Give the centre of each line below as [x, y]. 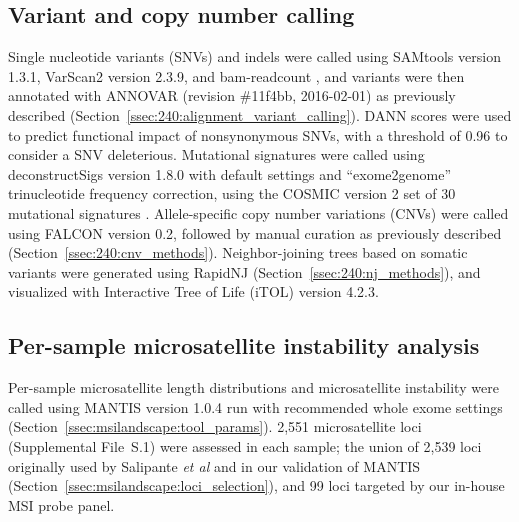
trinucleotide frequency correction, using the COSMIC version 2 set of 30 [232, 193]
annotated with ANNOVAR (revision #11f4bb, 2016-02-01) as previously [232, 95]
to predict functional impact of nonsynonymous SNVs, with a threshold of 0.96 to [258, 134]
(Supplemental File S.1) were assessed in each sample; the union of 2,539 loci [245, 445]
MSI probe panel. [61, 504]
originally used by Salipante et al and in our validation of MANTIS [214, 465]
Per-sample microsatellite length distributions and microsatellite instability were [253, 387]
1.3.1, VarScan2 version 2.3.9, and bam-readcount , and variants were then [236, 75]
